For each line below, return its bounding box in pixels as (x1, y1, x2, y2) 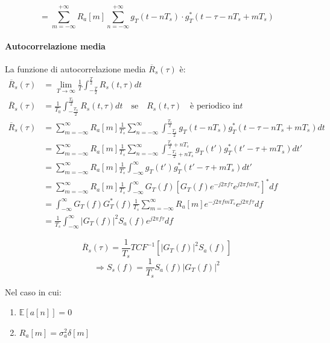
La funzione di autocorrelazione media (5, 62, 146, 75)
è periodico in (190, 102, 240, 111)
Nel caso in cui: (5, 285, 62, 298)
